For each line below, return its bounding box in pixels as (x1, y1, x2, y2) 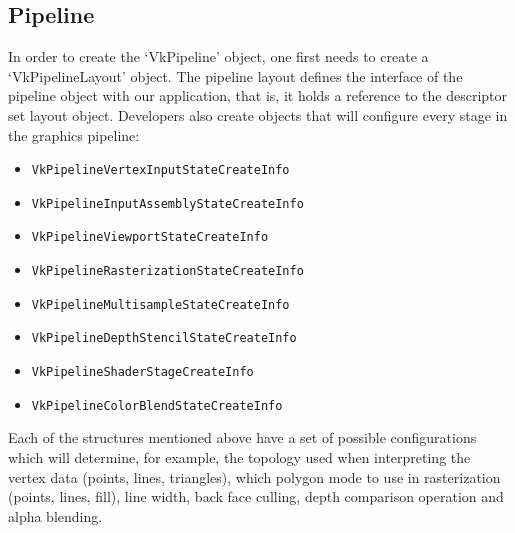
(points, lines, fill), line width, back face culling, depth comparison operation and (8, 486, 504, 507)
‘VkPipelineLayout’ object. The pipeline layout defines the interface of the (8, 65, 463, 86)
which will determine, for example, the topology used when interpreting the (8, 447, 471, 468)
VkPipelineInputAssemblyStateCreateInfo (31, 196, 304, 211)
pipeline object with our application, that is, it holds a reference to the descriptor (8, 85, 508, 106)
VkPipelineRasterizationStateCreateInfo (31, 264, 304, 279)
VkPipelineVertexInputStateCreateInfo (31, 163, 290, 178)
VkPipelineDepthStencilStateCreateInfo (31, 331, 297, 346)
